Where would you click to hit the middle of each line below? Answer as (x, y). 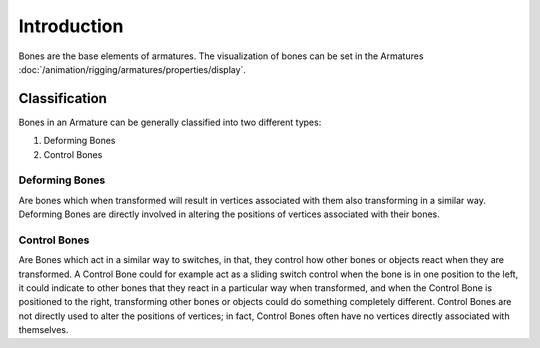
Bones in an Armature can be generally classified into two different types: (170, 122)
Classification (62, 98)
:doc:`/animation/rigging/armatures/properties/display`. (132, 69)
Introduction (71, 26)
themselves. (43, 330)
